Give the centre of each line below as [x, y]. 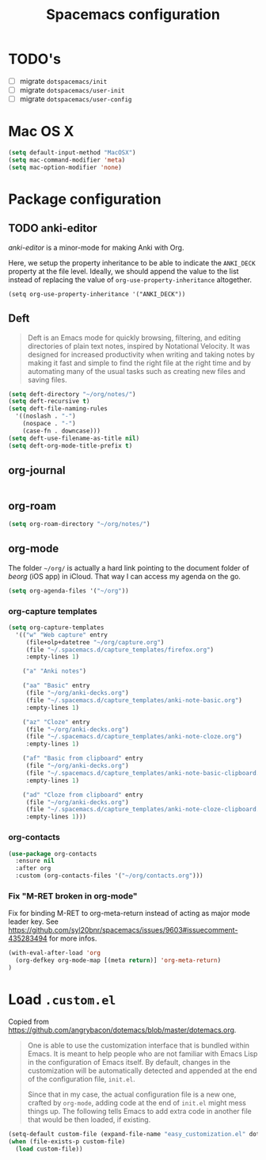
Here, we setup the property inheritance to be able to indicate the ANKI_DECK [132, 262]
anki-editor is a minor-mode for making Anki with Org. [96, 247]
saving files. [47, 380]
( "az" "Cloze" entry [56, 722]
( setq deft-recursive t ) [49, 402]
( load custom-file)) [49, 1149]
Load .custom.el [62, 1000]
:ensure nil [35, 861]
